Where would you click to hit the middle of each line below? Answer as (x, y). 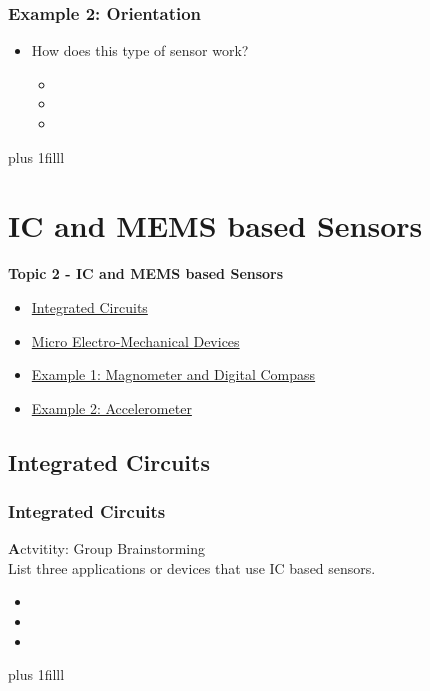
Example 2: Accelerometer (111, 407)
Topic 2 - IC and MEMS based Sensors (146, 273)
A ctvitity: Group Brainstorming (107, 548)
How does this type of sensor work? (140, 50)
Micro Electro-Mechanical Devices (135, 340)
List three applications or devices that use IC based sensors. (192, 567)
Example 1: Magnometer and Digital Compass (173, 374)
